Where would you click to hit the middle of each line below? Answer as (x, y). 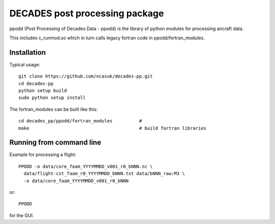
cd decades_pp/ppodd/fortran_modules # (80, 121)
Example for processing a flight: (43, 155)
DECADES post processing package (87, 13)
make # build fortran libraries (113, 128)
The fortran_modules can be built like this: (53, 109)
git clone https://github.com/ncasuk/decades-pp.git (86, 76)
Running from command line (55, 143)
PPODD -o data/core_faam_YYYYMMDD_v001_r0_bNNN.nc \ (86, 166)
